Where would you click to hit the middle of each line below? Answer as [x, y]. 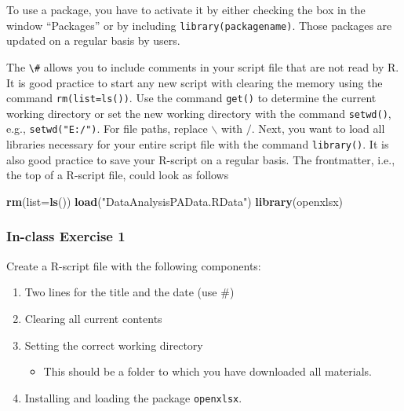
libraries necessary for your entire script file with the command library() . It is [198, 144]
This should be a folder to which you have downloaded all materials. [207, 371]
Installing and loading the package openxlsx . [133, 397]
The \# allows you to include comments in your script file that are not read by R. [203, 66]
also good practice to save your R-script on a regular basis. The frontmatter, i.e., [201, 159]
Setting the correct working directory [114, 345]
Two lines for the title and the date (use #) [129, 292]
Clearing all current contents [93, 318]
